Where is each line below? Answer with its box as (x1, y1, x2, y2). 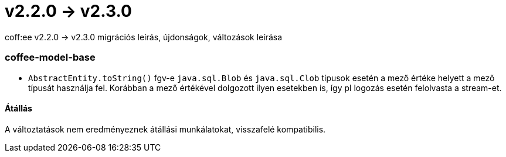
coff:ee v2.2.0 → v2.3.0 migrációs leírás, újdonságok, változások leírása (5, 32, 282, 42)
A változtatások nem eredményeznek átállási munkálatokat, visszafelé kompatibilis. (5, 124, 326, 134)
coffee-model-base (5, 51, 96, 64)
